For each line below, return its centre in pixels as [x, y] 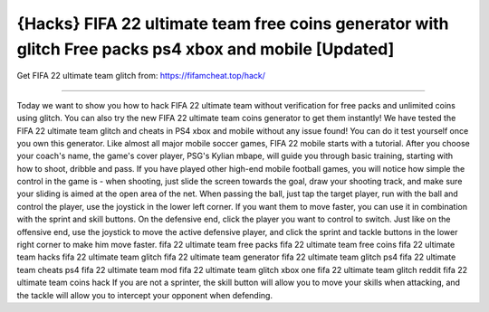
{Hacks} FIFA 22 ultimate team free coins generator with [233, 24]
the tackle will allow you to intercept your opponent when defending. [145, 295]
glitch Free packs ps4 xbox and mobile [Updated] [206, 49]
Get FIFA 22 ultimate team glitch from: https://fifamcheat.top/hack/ [141, 76]
